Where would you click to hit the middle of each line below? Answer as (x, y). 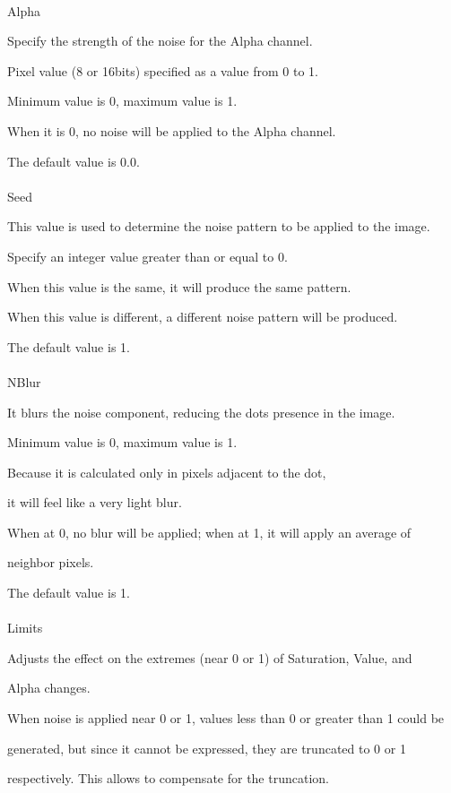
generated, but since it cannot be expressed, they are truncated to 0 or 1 (207, 748)
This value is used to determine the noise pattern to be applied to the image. (219, 226)
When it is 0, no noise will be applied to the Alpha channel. (172, 130)
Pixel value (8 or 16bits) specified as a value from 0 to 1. (163, 70)
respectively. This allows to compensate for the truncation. (168, 778)
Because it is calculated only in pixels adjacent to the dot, (167, 472)
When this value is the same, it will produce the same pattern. (179, 286)
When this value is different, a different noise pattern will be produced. (203, 317)
